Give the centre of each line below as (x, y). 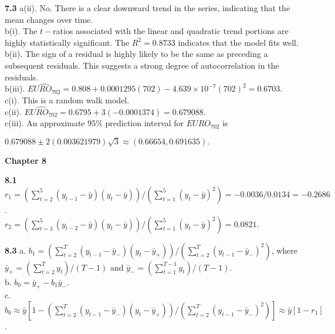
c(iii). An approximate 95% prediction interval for (94, 123)
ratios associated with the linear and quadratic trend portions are (171, 31)
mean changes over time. (49, 19)
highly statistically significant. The (67, 42)
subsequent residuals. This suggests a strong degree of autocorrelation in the (142, 65)
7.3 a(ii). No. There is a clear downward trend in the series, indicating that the (148, 8)
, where (285, 250)
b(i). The (21, 31)
